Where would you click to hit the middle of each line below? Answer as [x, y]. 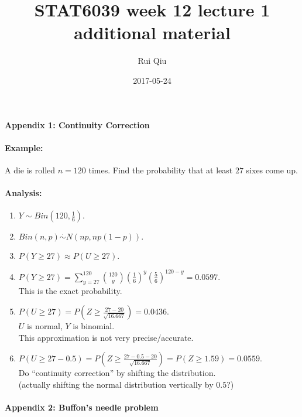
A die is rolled [30, 170]
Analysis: [23, 193]
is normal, [45, 326]
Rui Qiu [152, 61]
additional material [152, 33]
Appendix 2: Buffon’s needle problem [82, 407]
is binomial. [94, 326]
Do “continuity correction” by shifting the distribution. [117, 373]
